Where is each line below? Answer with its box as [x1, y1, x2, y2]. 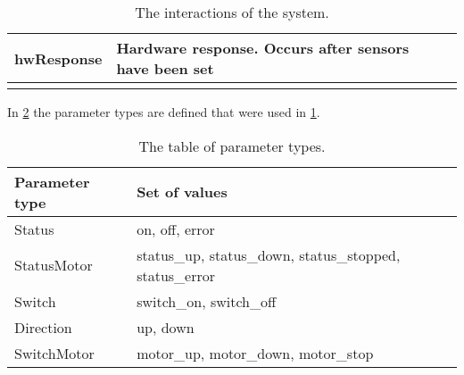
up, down [137, 316, 195, 337]
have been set [116, 58, 214, 79]
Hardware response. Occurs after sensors [116, 37, 410, 58]
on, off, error [137, 218, 215, 239]
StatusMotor [14, 254, 93, 276]
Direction [14, 316, 72, 337]
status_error [137, 264, 216, 286]
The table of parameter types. [138, 135, 326, 156]
